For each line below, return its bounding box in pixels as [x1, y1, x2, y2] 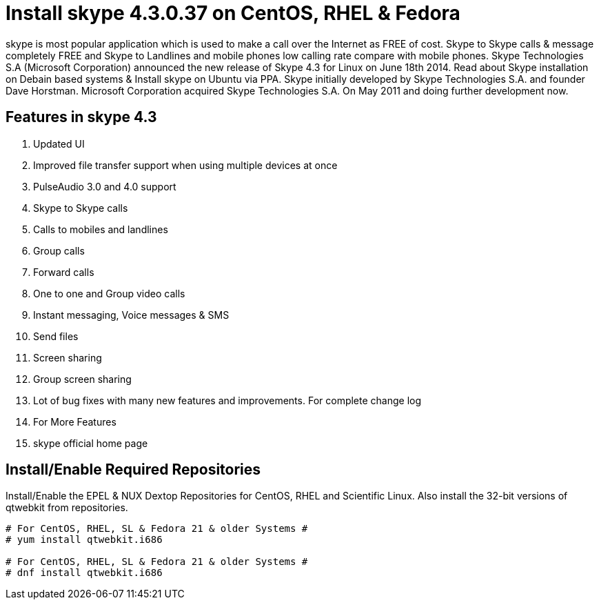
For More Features [33, 415, 116, 428]
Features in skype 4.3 [6, 108, 157, 126]
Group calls [33, 244, 85, 257]
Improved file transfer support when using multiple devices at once [33, 159, 338, 171]
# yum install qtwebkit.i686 [6, 534, 163, 546]
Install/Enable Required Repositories [6, 461, 261, 479]
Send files [33, 330, 79, 342]
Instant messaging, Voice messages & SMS [33, 308, 230, 321]
